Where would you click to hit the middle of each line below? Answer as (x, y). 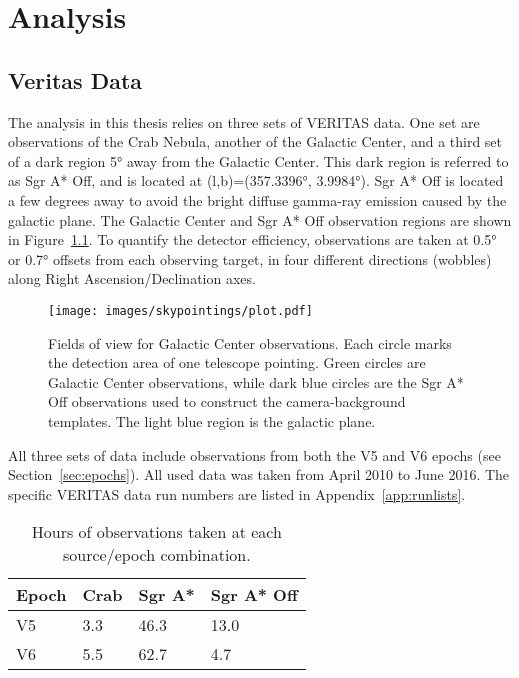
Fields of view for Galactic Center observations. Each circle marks (250, 342)
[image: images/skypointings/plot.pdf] (180, 310)
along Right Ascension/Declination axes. (132, 278)
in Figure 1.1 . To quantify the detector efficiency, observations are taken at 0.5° (252, 239)
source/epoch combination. (156, 555)
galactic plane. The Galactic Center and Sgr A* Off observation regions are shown (260, 219)
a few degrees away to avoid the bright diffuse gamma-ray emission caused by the (257, 199)
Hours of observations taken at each (156, 532)
